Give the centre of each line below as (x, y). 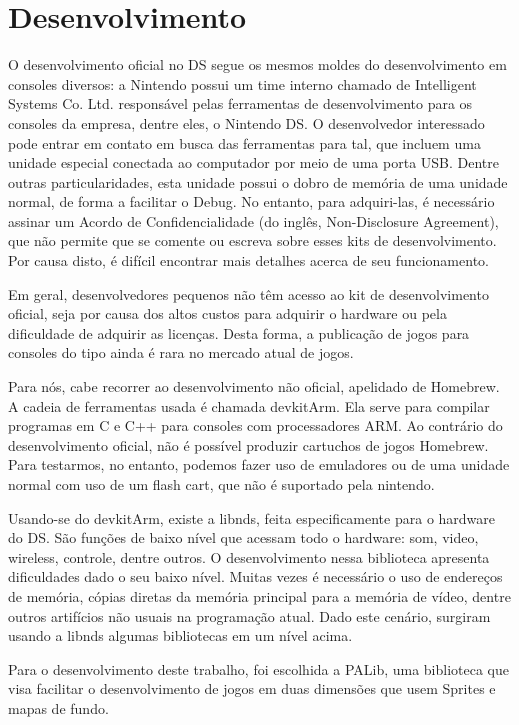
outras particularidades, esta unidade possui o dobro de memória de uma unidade (258, 181)
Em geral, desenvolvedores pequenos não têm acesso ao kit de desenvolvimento (248, 293)
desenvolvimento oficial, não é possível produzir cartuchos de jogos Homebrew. (248, 444)
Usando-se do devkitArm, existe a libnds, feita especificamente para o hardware (252, 517)
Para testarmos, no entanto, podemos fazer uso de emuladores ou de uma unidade (259, 464)
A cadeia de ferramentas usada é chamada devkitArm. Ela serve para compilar (249, 405)
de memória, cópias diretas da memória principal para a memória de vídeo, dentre (259, 595)
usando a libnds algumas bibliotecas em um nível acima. (180, 635)
